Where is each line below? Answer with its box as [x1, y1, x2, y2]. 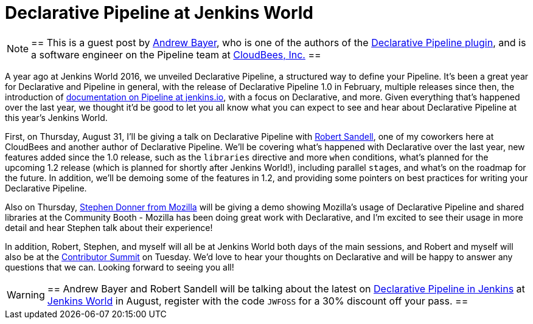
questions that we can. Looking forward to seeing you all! [5, 261, 234, 272]
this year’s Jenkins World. [5, 112, 108, 123]
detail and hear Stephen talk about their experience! [5, 222, 213, 233]
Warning [7, 288, 45, 301]
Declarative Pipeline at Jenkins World [5, 2, 314, 23]
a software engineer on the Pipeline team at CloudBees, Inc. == [31, 48, 321, 61]
